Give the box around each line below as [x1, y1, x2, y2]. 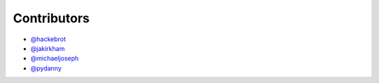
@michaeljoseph [30, 54, 79, 63]
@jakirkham [30, 44, 65, 52]
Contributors [13, 10, 91, 26]
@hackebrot [30, 35, 66, 43]
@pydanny [30, 63, 62, 73]
